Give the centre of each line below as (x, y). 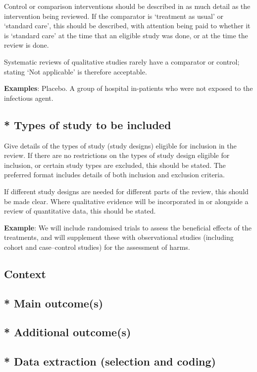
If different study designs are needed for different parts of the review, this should (126, 191)
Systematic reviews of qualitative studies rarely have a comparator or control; (122, 61)
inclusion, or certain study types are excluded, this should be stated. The (115, 165)
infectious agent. (29, 98)
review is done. (26, 45)
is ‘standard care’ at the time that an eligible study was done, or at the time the (126, 35)
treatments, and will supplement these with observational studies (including (119, 237)
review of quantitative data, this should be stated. (80, 211)
